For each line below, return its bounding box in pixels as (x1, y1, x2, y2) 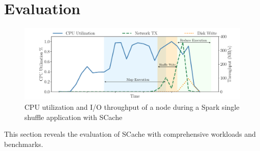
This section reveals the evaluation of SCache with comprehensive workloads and (4, 129, 256, 139)
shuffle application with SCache (24, 111, 123, 122)
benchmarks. (4, 138, 43, 149)
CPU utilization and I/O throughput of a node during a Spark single (24, 101, 240, 112)
